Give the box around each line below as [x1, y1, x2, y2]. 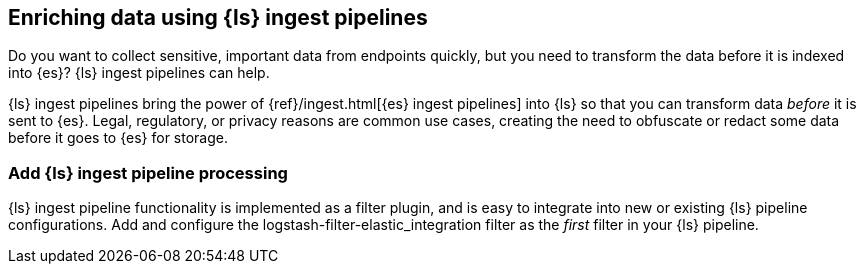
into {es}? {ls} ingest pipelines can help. [8, 64, 270, 82]
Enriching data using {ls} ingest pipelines [8, 5, 428, 30]
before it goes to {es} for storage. [8, 129, 228, 147]
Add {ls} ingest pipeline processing [8, 162, 288, 183]
